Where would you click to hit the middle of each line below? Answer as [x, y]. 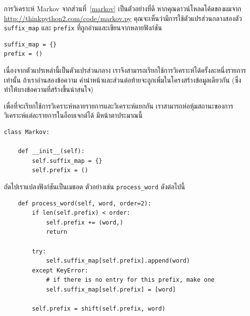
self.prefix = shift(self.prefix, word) [99, 309]
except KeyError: [60, 270]
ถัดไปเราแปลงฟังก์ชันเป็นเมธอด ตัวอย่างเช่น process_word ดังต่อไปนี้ [95, 186]
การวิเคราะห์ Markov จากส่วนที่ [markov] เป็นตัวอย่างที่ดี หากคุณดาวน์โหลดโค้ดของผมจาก [123, 8]
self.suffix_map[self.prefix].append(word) [118, 261]
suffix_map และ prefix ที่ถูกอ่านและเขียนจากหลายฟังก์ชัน [83, 28]
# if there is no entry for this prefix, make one [130, 280]
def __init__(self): [51, 151]
